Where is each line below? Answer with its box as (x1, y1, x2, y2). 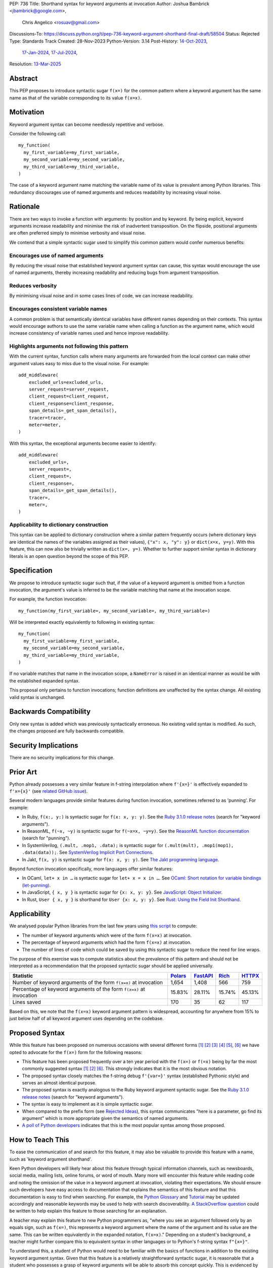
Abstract (9, 74, 38, 83)
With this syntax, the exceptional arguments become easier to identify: (9, 440, 157, 446)
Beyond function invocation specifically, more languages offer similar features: (9, 866, 173, 872)
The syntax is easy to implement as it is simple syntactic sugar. (22, 1101, 154, 1107)
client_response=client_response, (28, 401, 115, 406)
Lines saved (12, 998, 41, 1005)
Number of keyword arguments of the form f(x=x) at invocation (12, 979, 163, 986)
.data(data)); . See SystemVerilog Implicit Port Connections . (22, 850, 154, 856)
